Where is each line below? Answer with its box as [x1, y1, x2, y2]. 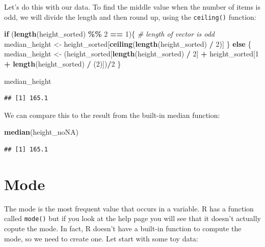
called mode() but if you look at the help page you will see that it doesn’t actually [4, 213, 261, 224]
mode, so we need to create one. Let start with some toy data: [4, 233, 198, 243]
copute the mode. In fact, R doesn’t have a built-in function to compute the [4, 223, 242, 233]
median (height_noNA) [4, 127, 78, 137]
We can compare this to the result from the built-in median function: [4, 109, 220, 120]
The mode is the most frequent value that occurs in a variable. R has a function [4, 203, 254, 213]
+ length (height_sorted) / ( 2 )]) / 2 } [4, 58, 121, 69]
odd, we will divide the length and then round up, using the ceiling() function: [4, 11, 256, 22]
